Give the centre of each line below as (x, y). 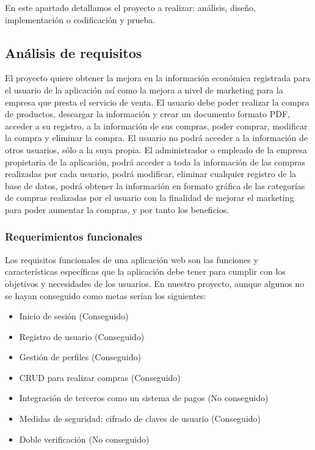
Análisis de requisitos (74, 52)
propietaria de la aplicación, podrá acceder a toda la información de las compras (155, 161)
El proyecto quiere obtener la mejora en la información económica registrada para (157, 78)
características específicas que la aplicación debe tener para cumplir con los (145, 271)
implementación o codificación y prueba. (80, 19)
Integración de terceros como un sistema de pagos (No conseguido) (144, 398)
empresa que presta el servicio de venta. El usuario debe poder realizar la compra (157, 102)
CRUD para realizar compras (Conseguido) (100, 377)
